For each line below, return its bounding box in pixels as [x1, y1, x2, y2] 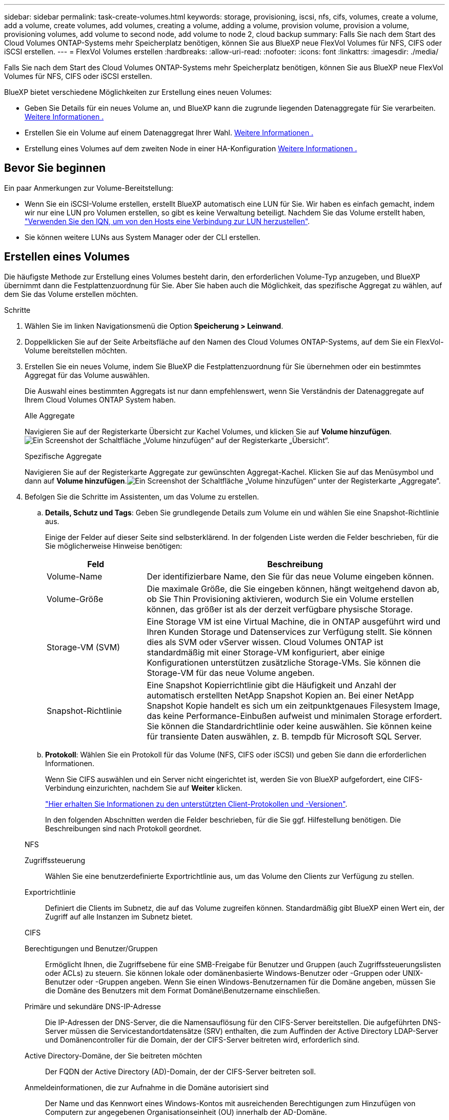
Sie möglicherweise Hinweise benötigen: [45, 541, 182, 550]
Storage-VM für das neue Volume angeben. [147, 667, 315, 678]
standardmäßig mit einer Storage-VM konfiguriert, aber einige [147, 647, 385, 657]
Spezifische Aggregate [25, 451, 102, 461]
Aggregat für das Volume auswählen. [25, 370, 150, 379]
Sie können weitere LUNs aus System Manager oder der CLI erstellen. [25, 232, 260, 242]
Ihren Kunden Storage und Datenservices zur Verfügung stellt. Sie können [147, 626, 432, 637]
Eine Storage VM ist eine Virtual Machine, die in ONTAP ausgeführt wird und [147, 616, 441, 627]
